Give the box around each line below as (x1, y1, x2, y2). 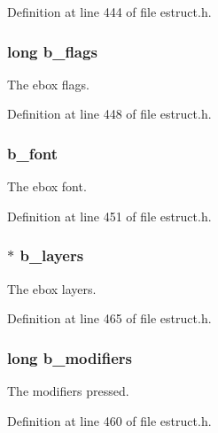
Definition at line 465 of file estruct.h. (7, 309, 212, 328)
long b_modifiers (7, 346, 132, 368)
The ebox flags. (7, 74, 90, 93)
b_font (7, 142, 58, 164)
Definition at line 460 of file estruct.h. (7, 411, 212, 429)
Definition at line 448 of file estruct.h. (7, 104, 212, 123)
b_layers (19, 244, 84, 267)
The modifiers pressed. (7, 382, 129, 400)
